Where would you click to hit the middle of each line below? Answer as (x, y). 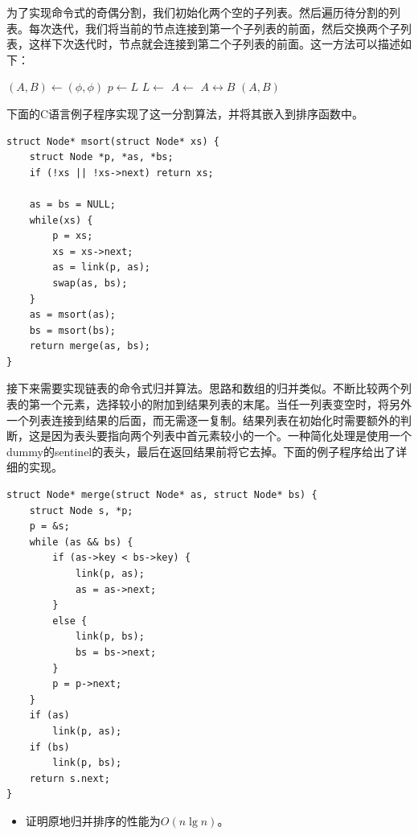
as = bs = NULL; (73, 204)
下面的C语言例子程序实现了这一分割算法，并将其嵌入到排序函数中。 (185, 113)
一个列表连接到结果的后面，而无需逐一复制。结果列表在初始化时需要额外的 (203, 420)
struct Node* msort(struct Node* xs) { (113, 141)
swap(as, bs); (90, 283)
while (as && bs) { (81, 542)
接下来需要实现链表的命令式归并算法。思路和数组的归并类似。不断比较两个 (203, 388)
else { (70, 621)
